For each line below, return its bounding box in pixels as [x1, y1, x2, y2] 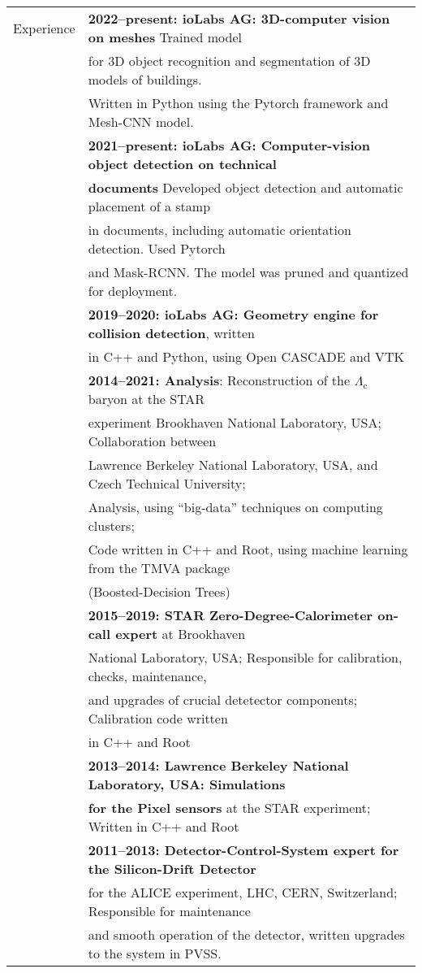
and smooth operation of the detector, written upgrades [88, 925, 405, 944]
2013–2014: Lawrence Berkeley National [88, 756, 349, 775]
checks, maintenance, [88, 667, 207, 685]
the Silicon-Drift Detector [88, 859, 256, 878]
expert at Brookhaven [115, 624, 246, 643]
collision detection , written [88, 324, 255, 342]
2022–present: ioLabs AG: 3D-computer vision [88, 9, 390, 28]
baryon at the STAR [88, 389, 205, 408]
